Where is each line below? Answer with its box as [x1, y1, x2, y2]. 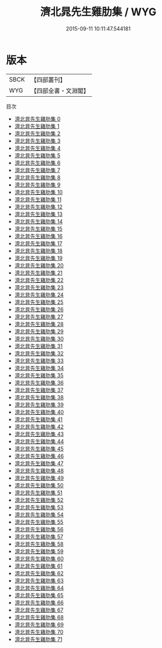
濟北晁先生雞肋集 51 [14, 489, 63, 496]
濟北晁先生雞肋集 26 [14, 306, 64, 313]
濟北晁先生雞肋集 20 [14, 262, 64, 269]
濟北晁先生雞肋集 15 [14, 225, 63, 232]
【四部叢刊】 [30, 76, 66, 84]
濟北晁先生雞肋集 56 [14, 525, 64, 532]
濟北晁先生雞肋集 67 [14, 606, 64, 613]
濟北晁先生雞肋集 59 [14, 548, 64, 555]
